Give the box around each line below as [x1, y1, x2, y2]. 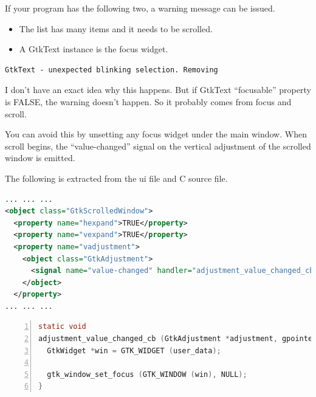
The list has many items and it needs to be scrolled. [19, 22, 213, 35]
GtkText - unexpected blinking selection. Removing [5, 65, 218, 74]
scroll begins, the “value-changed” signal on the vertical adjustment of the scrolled [5, 139, 311, 152]
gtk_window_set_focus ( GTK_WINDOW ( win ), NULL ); [47, 370, 247, 379]
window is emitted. [5, 151, 75, 164]
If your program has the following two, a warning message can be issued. [5, 2, 275, 14]
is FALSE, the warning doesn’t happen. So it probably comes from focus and [5, 95, 292, 108]
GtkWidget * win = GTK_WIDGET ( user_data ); [47, 346, 221, 355]
